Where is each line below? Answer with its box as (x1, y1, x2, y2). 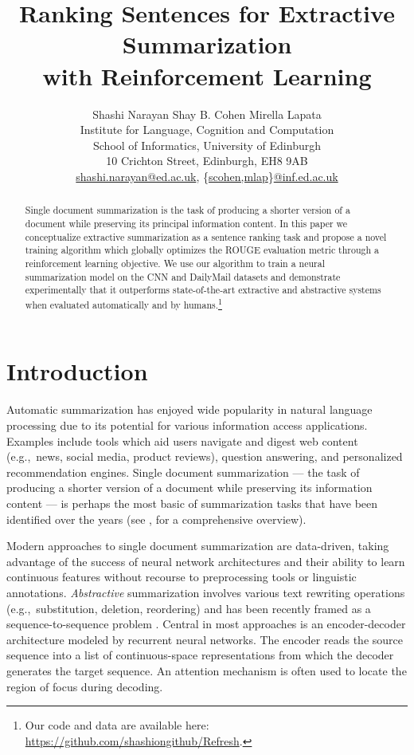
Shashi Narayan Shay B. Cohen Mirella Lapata (92, 105, 322, 122)
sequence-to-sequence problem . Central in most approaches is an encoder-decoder (6, 615, 406, 632)
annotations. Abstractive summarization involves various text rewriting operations (6, 584, 405, 600)
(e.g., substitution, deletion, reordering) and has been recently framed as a (6, 600, 371, 616)
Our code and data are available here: (25, 717, 209, 733)
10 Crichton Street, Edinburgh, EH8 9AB (106, 152, 308, 169)
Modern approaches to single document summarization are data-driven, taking (6, 537, 389, 554)
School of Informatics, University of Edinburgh (93, 136, 321, 153)
